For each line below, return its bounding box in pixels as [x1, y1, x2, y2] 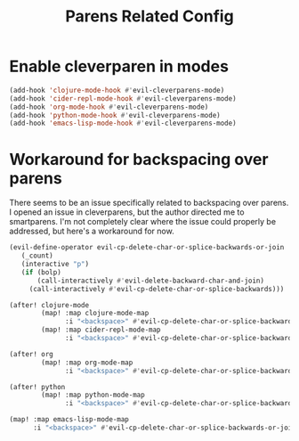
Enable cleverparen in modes [9, 56, 230, 77]
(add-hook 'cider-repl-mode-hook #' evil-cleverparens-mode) [9, 94, 238, 103]
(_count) [20, 251, 53, 260]
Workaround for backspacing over [9, 149, 269, 169]
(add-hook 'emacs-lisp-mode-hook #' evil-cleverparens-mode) [9, 118, 238, 128]
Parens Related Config [65, 6, 234, 27]
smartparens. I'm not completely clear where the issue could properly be [9, 216, 277, 227]
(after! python [9, 382, 66, 391]
